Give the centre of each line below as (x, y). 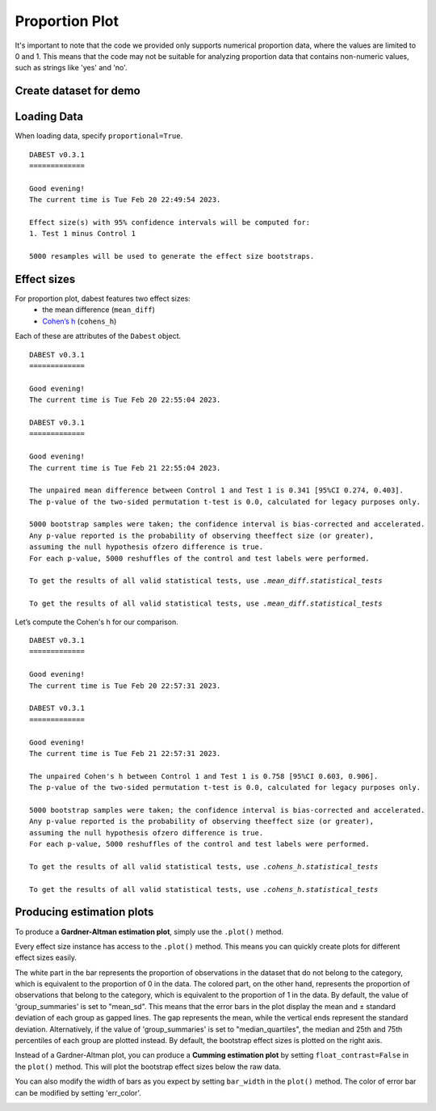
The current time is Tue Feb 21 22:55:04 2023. (125, 468)
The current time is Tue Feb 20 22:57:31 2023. (125, 686)
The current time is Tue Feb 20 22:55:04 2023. (125, 400)
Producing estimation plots (84, 912)
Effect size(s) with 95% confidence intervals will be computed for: (170, 222)
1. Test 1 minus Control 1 (83, 234)
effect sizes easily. (46, 957)
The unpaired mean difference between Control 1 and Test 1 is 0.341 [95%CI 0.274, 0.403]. (216, 490)
